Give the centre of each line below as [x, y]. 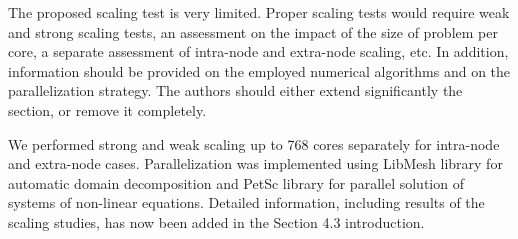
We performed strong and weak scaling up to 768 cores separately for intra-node [254, 143]
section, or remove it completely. [107, 109]
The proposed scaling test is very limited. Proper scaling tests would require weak [259, 12]
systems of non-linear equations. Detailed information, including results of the [246, 202]
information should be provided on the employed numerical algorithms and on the [259, 70]
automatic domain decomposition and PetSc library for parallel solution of [236, 182]
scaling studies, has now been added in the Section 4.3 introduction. [216, 221]
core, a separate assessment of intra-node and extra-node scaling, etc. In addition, [258, 51]
